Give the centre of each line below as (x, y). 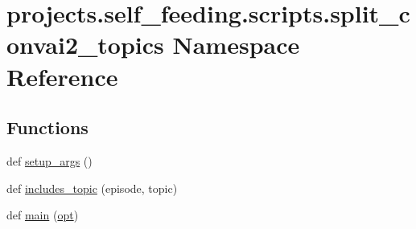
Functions (47, 127)
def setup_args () (49, 160)
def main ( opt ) (43, 215)
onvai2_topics (85, 45)
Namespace (236, 45)
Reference (62, 76)
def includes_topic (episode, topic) (92, 188)
